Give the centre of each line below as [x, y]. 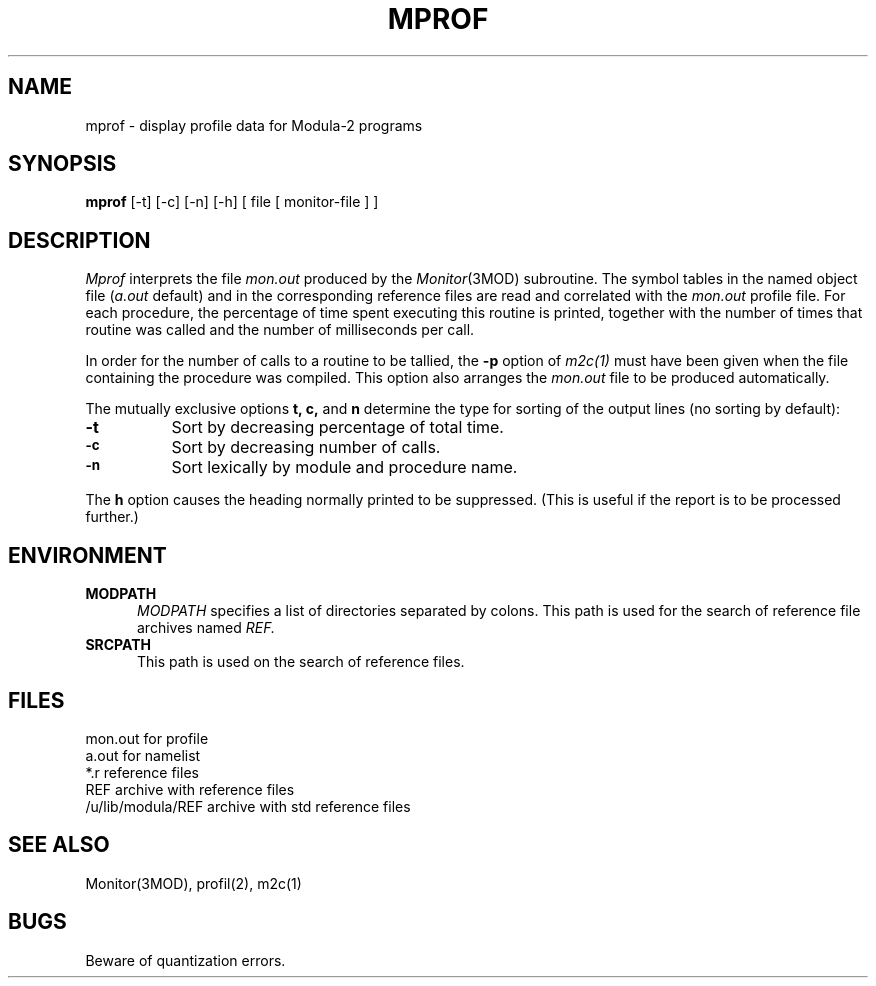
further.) [112, 517]
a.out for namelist [143, 755]
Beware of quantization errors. [185, 960]
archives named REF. [206, 628]
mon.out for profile [147, 738]
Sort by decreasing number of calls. [306, 447]
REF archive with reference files [190, 789]
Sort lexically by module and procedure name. [344, 467]
